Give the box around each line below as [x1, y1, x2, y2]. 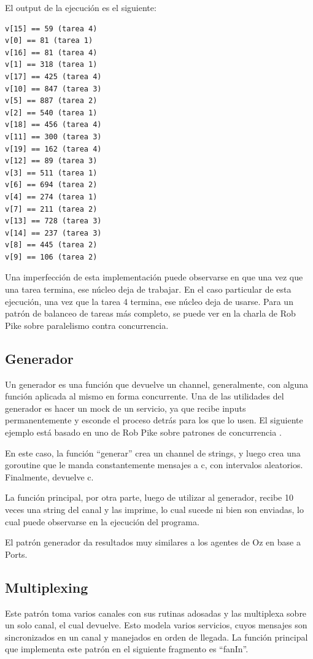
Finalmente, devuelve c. [5, 470, 94, 483]
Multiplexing [5, 577, 88, 596]
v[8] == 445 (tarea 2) [5, 241, 98, 250]
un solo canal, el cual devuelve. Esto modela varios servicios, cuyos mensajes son [5, 619, 307, 631]
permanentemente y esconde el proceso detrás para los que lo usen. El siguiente [5, 414, 303, 426]
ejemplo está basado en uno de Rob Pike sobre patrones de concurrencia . [5, 426, 282, 439]
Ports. [5, 547, 28, 560]
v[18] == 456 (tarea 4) [5, 120, 102, 129]
